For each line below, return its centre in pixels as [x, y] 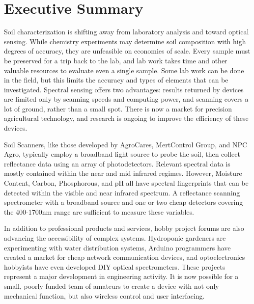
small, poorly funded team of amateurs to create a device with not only [112, 286]
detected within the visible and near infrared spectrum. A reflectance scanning [122, 192]
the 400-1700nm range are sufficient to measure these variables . [99, 211]
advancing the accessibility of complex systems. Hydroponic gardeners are [115, 238]
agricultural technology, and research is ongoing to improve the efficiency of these [126, 118]
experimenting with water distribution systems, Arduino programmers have [117, 247]
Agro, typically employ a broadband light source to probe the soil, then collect [122, 154]
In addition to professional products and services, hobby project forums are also [124, 228]
